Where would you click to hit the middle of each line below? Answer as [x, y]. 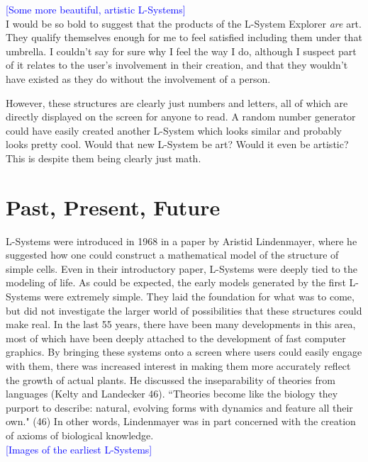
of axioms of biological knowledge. [80, 435]
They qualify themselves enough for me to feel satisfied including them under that [184, 37]
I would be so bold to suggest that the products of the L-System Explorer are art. [184, 23]
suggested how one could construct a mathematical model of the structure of [172, 255]
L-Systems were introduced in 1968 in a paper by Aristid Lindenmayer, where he [182, 241]
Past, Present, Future [113, 207]
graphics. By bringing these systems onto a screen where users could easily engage [184, 352]
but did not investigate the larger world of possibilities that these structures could [184, 310]
